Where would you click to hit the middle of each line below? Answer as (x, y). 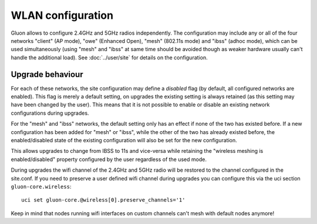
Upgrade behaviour (47, 74)
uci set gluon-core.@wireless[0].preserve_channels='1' (103, 200)
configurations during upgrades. (50, 113)
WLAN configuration (62, 15)
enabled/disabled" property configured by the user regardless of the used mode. (109, 159)
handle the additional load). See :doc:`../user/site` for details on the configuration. (109, 57)
